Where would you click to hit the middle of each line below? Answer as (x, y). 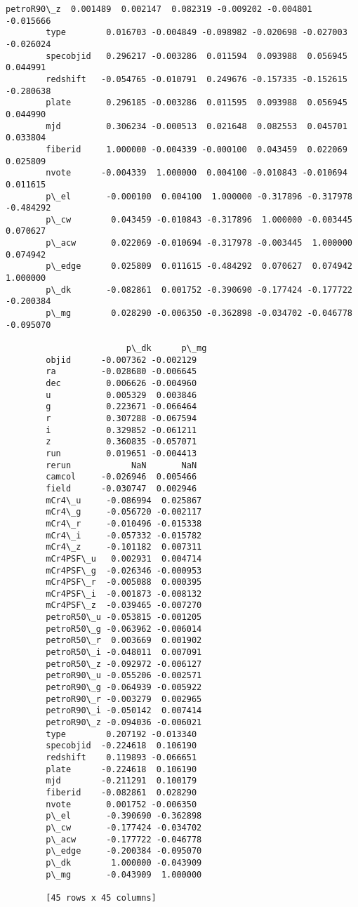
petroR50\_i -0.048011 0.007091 (124, 653)
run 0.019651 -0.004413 (121, 453)
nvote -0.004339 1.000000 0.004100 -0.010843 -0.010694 (197, 173)
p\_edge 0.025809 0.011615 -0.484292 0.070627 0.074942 (199, 266)
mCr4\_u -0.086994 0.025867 (124, 500)
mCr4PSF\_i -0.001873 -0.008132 (124, 594)
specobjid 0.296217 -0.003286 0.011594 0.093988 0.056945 (197, 56)
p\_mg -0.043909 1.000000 (124, 874)
